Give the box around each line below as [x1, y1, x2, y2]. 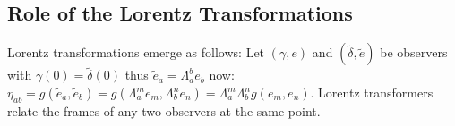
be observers [380, 43, 448, 62]
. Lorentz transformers [310, 83, 434, 102]
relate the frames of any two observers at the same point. [7, 101, 321, 120]
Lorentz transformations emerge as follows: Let [7, 43, 265, 62]
